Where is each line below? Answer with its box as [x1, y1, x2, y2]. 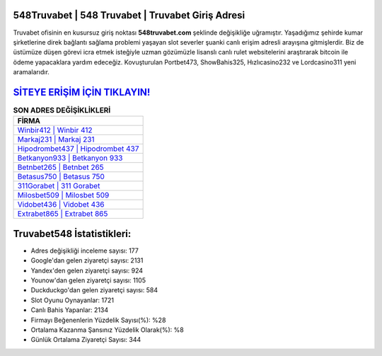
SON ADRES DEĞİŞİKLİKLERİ [13, 105, 111, 115]
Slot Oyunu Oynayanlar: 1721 [30, 296, 115, 304]
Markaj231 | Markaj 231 [17, 134, 95, 144]
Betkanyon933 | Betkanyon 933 [17, 153, 123, 163]
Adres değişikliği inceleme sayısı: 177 [30, 246, 139, 255]
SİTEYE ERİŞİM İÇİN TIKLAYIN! [13, 86, 151, 98]
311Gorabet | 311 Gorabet [17, 181, 100, 191]
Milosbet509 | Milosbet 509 [17, 190, 110, 200]
